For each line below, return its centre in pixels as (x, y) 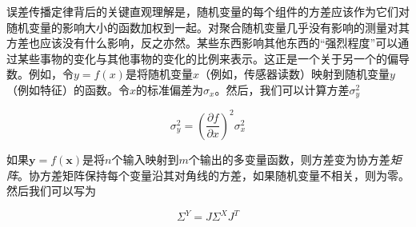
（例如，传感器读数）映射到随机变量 (294, 74)
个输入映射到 (145, 159)
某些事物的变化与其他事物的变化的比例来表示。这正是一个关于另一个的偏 (208, 58)
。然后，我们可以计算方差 (282, 89)
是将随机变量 (159, 74)
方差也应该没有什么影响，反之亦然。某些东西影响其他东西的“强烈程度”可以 (202, 43)
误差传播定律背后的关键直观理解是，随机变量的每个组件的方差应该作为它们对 (208, 11)
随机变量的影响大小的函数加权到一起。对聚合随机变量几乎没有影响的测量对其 (208, 27)
